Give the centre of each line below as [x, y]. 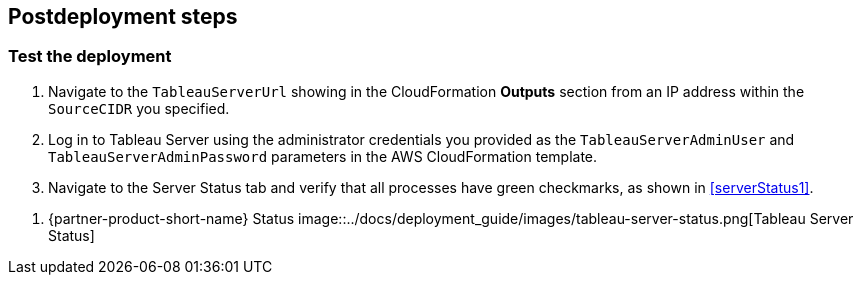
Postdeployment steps [123, 16]
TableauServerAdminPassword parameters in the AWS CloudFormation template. [323, 156]
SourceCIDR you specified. [139, 108]
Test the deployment [90, 56]
